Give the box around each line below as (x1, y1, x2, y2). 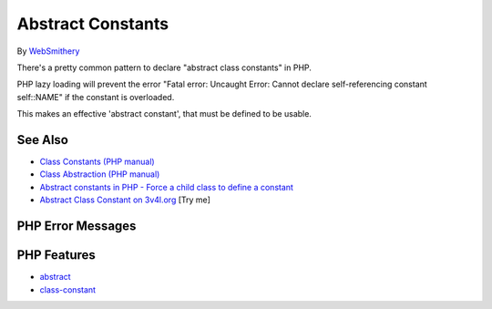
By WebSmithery (16, 46, 80, 57)
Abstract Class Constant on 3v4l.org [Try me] (39, 194, 211, 205)
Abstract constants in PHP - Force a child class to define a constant (39, 181, 293, 192)
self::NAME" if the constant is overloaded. (16, 91, 175, 102)
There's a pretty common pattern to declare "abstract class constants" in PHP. (16, 62, 312, 73)
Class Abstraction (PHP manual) (39, 169, 160, 180)
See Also (16, 132, 68, 148)
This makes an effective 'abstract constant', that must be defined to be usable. (16, 108, 312, 119)
